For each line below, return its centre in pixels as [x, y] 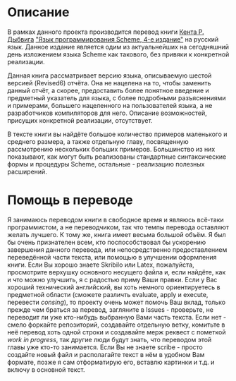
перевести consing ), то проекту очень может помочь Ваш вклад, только [117, 302]
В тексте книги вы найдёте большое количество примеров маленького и [117, 134]
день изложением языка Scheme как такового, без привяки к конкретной [118, 54]
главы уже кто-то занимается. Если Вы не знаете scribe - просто [105, 347]
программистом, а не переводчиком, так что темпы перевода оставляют [118, 227]
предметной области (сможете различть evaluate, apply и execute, [108, 294]
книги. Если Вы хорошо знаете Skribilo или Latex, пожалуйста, [101, 265]
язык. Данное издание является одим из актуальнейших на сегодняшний [118, 47]
